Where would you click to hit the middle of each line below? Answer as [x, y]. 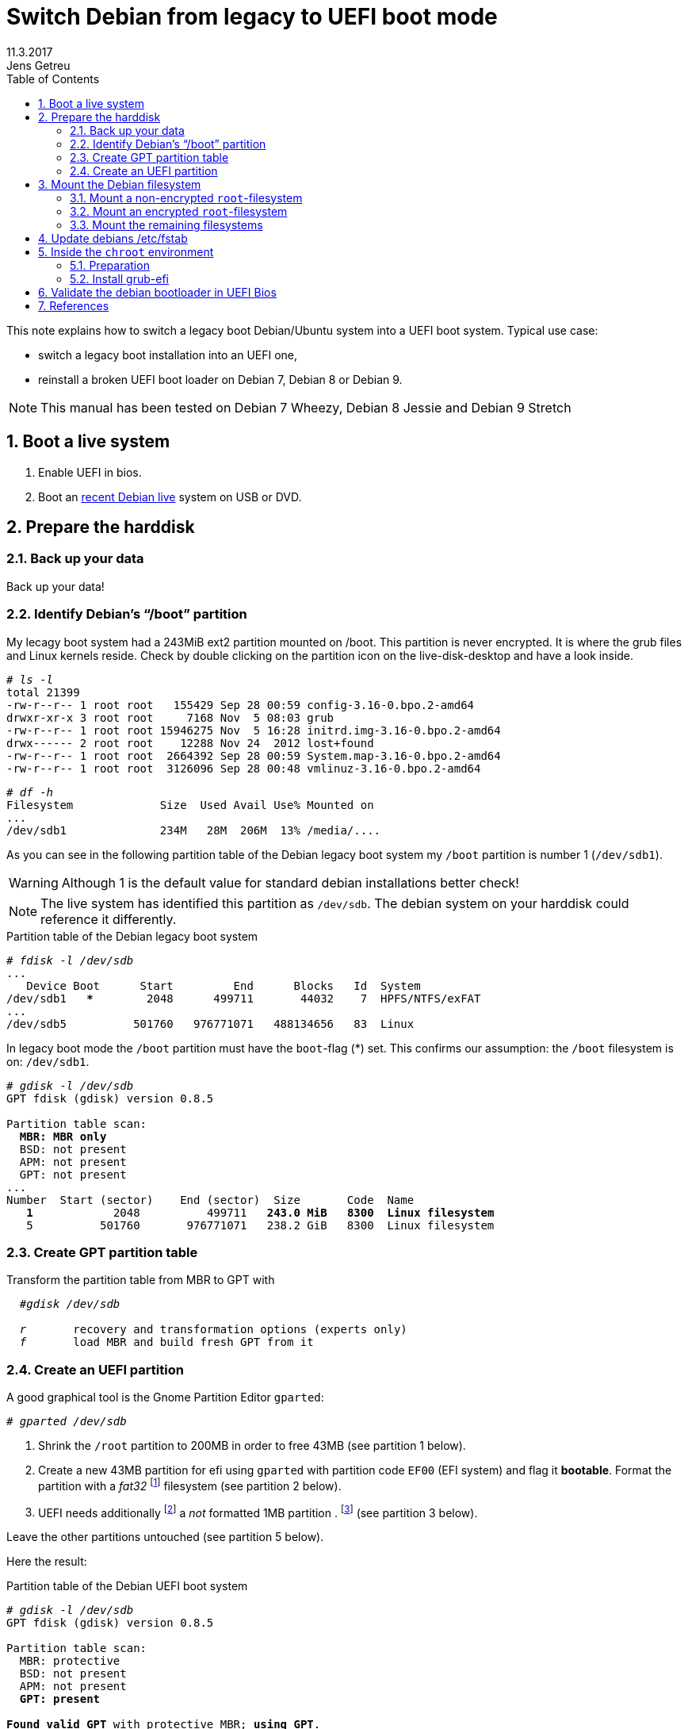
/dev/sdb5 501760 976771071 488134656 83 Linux [210, 1024]
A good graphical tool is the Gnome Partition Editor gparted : [165, 1397]
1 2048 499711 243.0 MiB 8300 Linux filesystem [260, 1212]
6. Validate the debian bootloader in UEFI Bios [157, 292]
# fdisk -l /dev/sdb [70, 960]
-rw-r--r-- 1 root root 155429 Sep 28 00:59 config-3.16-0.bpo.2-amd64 [241, 705]
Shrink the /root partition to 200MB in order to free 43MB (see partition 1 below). [252, 1446]
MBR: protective [70, 1661]
